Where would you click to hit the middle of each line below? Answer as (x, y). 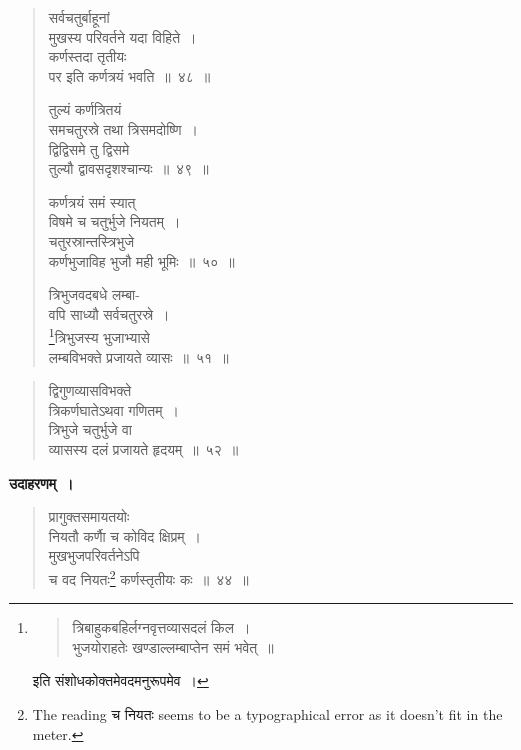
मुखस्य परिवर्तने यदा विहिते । (122, 36)
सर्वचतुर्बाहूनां (79, 17)
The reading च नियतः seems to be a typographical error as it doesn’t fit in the (267, 713)
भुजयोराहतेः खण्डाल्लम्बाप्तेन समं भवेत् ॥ (173, 646)
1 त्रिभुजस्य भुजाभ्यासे (99, 335)
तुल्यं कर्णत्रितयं (85, 109)
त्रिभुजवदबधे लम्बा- (94, 294)
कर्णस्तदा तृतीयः (87, 56)
